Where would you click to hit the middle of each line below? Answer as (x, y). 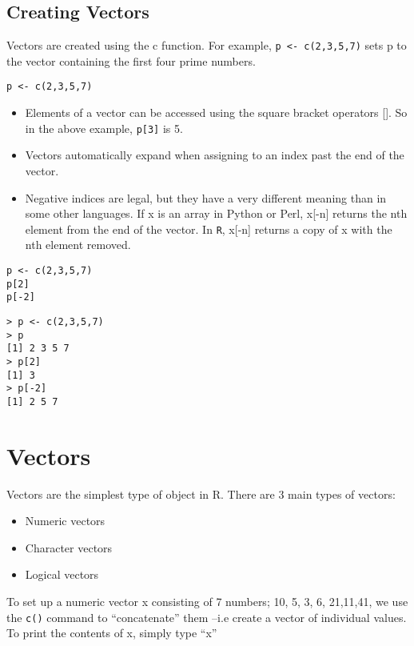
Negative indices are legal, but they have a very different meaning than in (206, 197)
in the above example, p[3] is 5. (104, 128)
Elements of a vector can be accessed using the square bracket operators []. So (216, 112)
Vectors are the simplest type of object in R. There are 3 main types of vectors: (201, 494)
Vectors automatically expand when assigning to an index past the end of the (215, 155)
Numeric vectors (65, 521)
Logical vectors (62, 574)
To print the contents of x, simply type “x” (112, 633)
